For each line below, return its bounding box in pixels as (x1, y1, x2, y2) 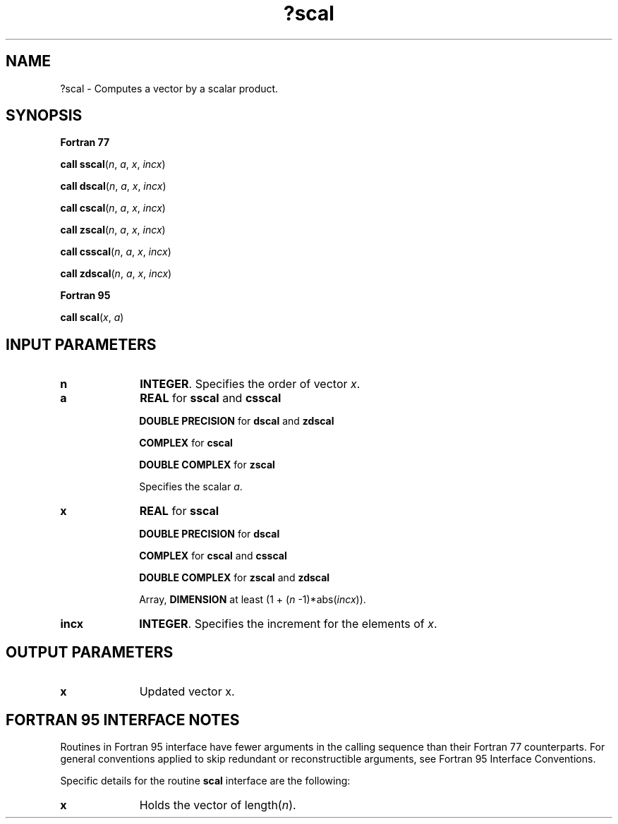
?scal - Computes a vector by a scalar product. (60, 82, 279, 95)
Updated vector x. (139, 684, 235, 699)
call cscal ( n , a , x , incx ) (60, 202, 166, 214)
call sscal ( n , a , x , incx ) (60, 158, 166, 171)
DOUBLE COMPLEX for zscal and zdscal (139, 571, 330, 584)
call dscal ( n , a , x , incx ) (60, 180, 166, 193)
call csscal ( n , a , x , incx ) (60, 246, 171, 258)
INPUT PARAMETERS (6, 335, 157, 353)
